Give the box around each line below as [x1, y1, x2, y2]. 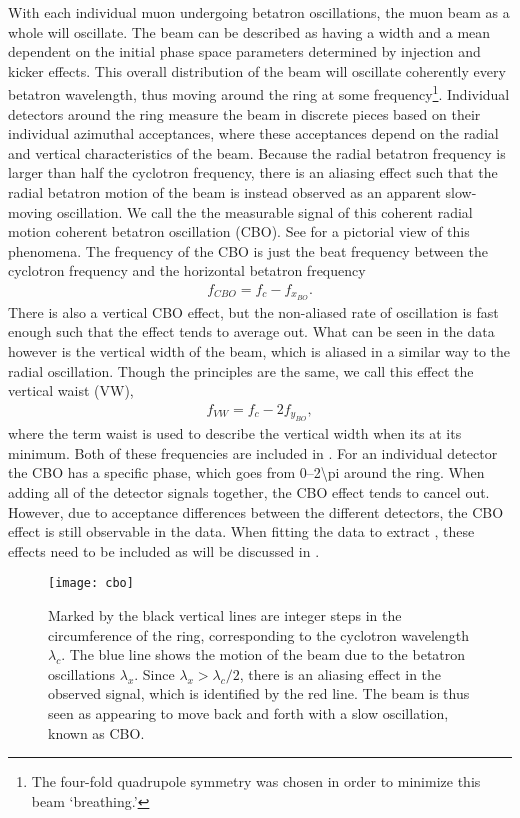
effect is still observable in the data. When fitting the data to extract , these [8, 521, 475, 542]
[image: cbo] [48, 576, 134, 591]
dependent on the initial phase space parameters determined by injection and [8, 41, 481, 62]
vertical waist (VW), [8, 380, 134, 401]
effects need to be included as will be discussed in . [8, 540, 320, 561]
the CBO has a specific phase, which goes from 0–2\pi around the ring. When [8, 462, 485, 483]
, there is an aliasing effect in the [239, 663, 442, 684]
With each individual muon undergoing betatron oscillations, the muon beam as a [8, 2, 510, 22]
